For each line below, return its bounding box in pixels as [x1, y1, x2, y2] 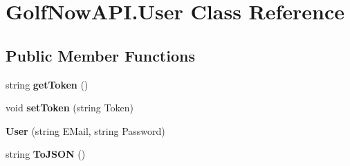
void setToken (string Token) [6, 100, 133, 115]
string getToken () [6, 77, 89, 91]
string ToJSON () [6, 147, 86, 161]
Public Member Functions [6, 44, 195, 66]
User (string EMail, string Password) [6, 123, 165, 138]
